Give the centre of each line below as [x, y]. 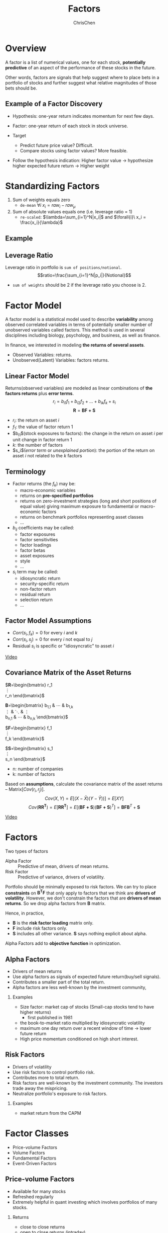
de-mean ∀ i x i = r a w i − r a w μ [48, 206]
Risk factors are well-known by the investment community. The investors [88, 1083]
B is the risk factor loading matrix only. [53, 923]
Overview [26, 48]
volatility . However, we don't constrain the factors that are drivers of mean [83, 898]
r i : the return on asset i [36, 421]
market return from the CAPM [50, 1113]
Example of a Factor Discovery [54, 104]
